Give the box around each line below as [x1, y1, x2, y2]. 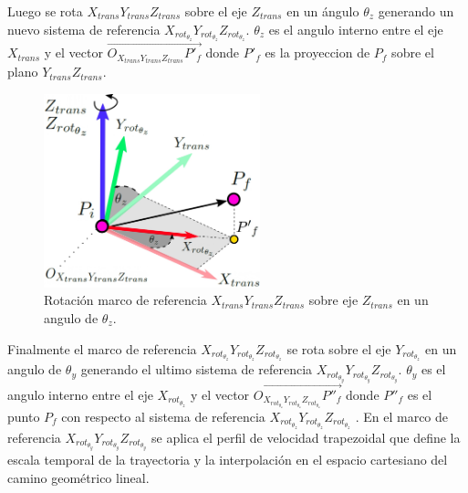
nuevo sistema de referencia [7, 19, 161, 38]
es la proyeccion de [265, 43, 370, 62]
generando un [378, 2, 454, 20]
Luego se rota [7, 2, 83, 20]
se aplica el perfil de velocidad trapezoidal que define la [151, 427, 461, 446]
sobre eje [308, 290, 359, 309]
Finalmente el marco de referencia [7, 339, 197, 358]
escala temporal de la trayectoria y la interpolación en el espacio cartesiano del [7, 450, 448, 469]
